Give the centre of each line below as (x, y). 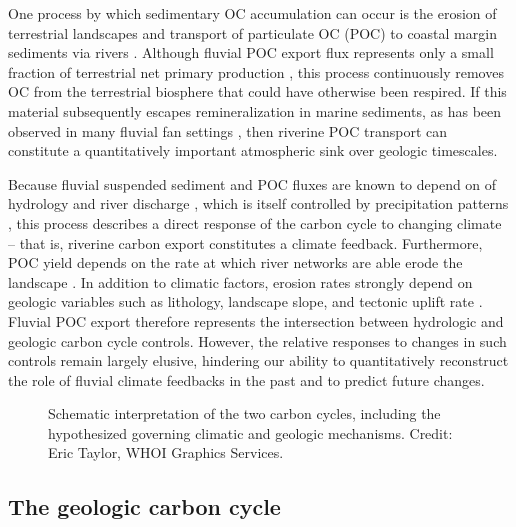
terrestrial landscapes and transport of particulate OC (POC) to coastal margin (252, 32)
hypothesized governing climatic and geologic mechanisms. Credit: (250, 432)
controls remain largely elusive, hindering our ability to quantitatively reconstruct (258, 360)
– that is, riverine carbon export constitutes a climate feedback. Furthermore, (245, 242)
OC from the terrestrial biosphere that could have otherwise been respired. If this (257, 91)
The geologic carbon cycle (144, 506)
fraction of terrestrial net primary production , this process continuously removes (256, 71)
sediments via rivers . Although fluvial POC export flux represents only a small (251, 52)
